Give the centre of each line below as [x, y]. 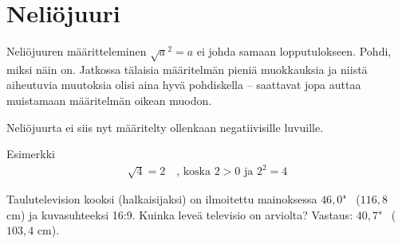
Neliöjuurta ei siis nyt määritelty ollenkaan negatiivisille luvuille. [165, 127]
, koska [193, 172]
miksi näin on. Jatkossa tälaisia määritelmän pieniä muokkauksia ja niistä [187, 69]
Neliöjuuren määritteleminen [77, 51]
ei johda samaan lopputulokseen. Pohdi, [294, 51]
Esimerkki [31, 154]
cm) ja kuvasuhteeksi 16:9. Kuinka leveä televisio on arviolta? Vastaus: [180, 214]
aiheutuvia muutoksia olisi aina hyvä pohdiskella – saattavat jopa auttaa [184, 85]
